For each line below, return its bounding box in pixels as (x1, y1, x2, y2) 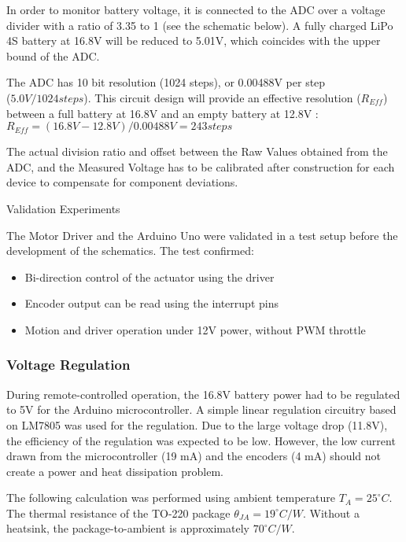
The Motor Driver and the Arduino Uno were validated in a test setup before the (6, 227, 398, 243)
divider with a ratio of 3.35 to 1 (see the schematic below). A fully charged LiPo (6, 17, 393, 33)
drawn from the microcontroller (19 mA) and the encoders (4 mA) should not (6, 448, 381, 464)
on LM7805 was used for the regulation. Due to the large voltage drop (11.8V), (6, 416, 388, 433)
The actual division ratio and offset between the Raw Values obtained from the (6, 143, 388, 160)
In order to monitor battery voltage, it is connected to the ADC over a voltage (6, 2, 386, 17)
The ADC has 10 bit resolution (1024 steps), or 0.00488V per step (6, 74, 326, 90)
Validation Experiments (6, 200, 120, 216)
